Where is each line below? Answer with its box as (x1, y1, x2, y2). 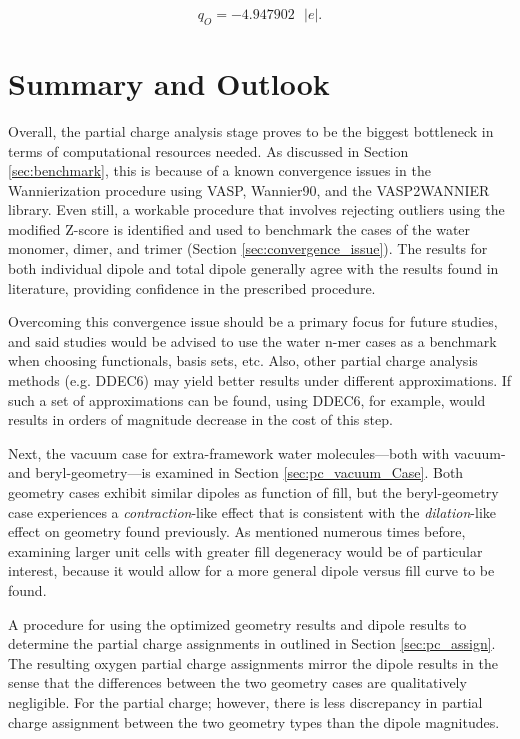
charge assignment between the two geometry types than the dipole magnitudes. (8, 711, 500, 732)
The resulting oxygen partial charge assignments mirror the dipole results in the (8, 652, 498, 673)
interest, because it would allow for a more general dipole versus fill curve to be (8, 560, 495, 581)
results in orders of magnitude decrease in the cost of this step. (8, 409, 393, 430)
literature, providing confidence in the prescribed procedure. (8, 277, 376, 298)
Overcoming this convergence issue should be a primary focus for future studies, (8, 311, 498, 332)
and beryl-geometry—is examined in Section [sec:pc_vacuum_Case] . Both (8, 462, 464, 483)
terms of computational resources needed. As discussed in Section (8, 140, 409, 161)
